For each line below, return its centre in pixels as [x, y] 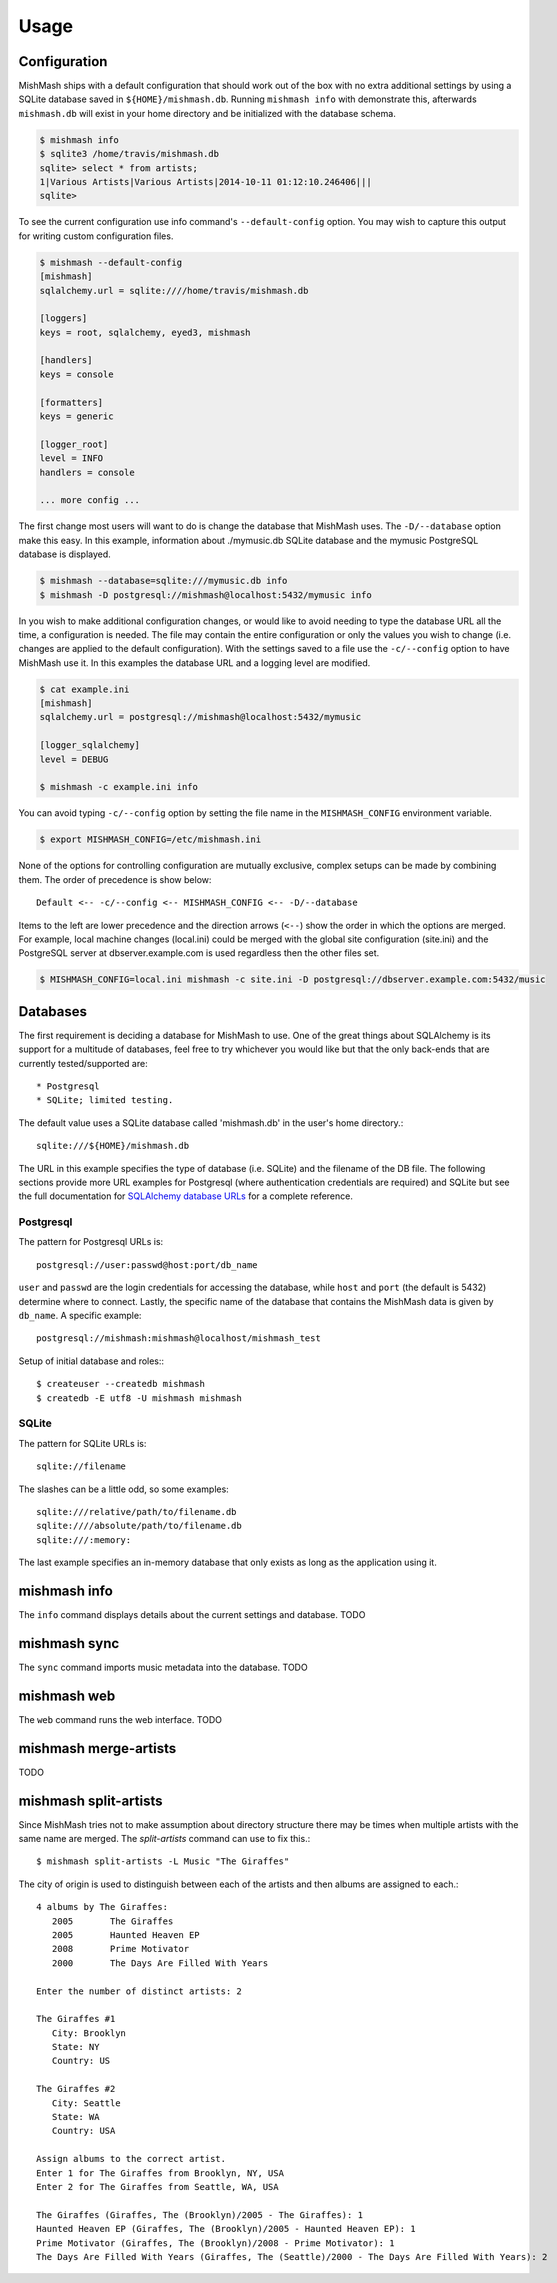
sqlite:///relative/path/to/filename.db [136, 1511]
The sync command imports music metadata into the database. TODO [163, 1667]
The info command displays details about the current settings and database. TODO [192, 1614]
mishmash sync [69, 1643]
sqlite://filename [81, 1466]
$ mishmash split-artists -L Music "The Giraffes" [163, 1861]
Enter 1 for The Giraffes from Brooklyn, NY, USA [160, 2173]
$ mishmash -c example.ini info [119, 787]
